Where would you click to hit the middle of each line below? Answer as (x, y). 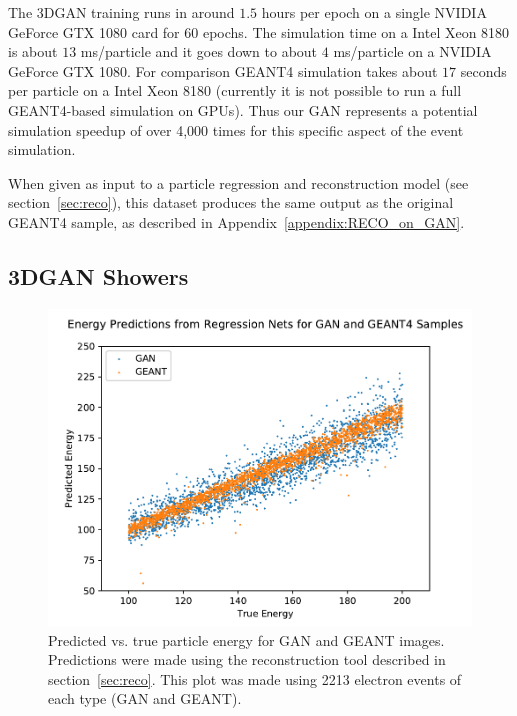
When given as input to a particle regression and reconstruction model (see (238, 182)
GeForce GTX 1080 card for (94, 31)
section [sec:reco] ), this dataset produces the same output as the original (231, 202)
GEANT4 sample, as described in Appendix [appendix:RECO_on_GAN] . (236, 221)
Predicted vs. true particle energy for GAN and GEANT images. (246, 639)
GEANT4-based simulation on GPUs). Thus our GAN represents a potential (243, 109)
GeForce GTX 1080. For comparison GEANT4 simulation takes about (223, 70)
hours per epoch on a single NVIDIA (374, 12)
